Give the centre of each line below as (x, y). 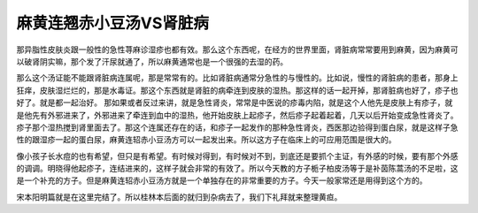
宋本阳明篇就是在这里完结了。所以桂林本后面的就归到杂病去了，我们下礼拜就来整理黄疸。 (179, 197)
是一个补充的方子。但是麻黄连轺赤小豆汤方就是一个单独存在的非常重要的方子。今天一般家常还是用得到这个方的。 (222, 180)
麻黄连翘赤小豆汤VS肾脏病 (113, 23)
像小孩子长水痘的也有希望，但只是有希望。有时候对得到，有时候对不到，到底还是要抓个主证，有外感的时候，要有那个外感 (237, 156)
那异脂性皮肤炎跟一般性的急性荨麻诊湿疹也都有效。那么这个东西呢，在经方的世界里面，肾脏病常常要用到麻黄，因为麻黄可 (237, 49)
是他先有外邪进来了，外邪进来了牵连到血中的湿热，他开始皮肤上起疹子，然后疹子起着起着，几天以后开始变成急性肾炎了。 (237, 115)
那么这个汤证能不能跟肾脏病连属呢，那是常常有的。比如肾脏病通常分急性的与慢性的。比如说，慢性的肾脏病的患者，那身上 (237, 78)
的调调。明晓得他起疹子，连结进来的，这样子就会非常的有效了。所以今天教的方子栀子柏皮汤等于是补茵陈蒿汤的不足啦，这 (237, 169)
